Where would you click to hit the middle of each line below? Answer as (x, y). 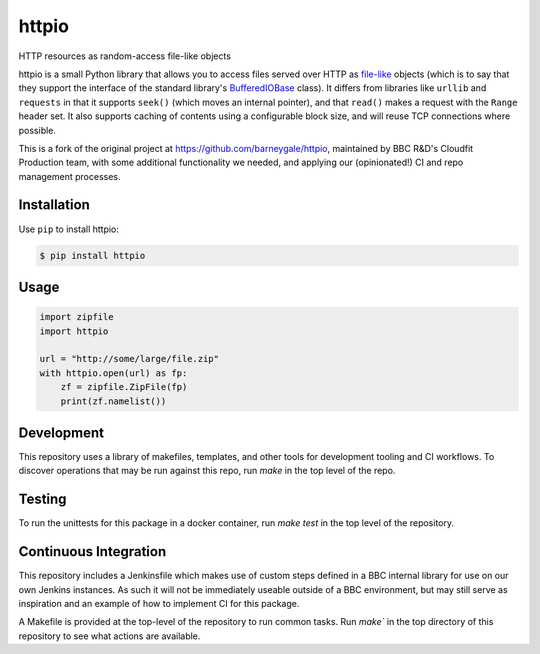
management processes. (69, 176)
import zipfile (76, 317)
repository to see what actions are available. (109, 636)
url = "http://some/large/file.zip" (129, 359)
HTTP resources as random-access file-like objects (125, 56)
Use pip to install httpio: (69, 229)
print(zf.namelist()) (113, 401)
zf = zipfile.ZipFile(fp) (124, 387)
